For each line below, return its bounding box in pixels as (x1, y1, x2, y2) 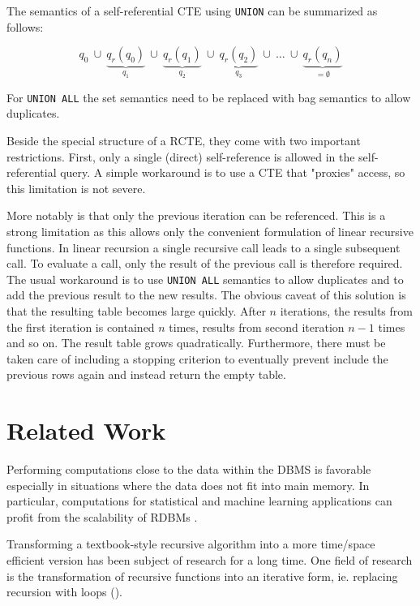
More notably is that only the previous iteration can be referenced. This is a (6, 207, 386, 224)
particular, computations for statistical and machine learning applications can (6, 492, 392, 509)
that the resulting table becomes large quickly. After (6, 302, 266, 319)
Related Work (6, 414, 166, 447)
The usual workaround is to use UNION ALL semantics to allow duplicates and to (6, 270, 404, 287)
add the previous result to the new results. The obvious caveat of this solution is (6, 286, 406, 303)
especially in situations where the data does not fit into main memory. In (6, 476, 370, 493)
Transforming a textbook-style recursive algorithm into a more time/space (6, 535, 375, 552)
